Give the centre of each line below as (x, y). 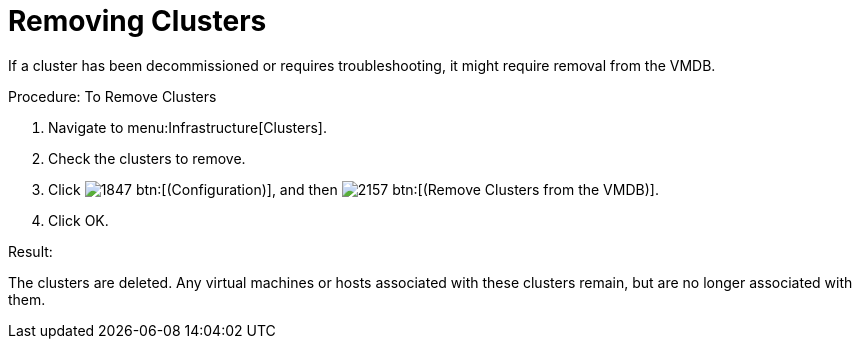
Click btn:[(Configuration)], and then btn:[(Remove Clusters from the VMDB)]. (353, 189)
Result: (30, 251)
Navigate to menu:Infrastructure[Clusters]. (187, 127)
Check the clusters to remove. (147, 158)
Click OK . (78, 220)
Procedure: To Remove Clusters (112, 96)
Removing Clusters (137, 21)
